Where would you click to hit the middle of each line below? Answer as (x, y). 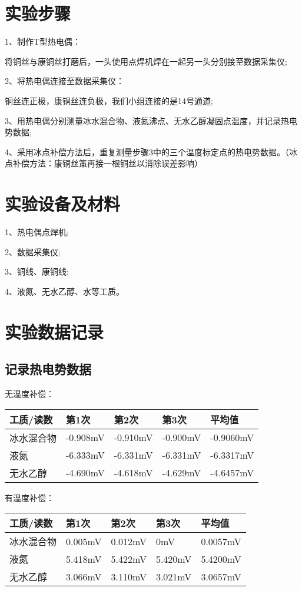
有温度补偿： (29, 497)
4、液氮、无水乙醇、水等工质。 (64, 291)
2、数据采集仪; (33, 251)
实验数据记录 (54, 331)
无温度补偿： (29, 393)
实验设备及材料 (63, 204)
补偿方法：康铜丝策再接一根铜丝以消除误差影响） (107, 163)
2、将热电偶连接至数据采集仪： (64, 81)
